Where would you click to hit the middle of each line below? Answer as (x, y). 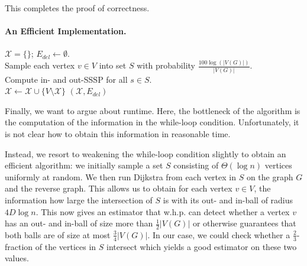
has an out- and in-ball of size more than (79, 223)
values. (17, 258)
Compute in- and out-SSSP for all (66, 79)
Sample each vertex (40, 65)
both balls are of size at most (58, 234)
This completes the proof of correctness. (77, 8)
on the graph (270, 176)
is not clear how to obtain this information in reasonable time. (118, 133)
